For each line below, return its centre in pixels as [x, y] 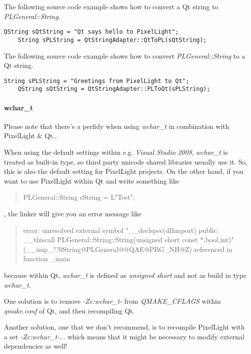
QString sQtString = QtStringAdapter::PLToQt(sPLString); [114, 89]
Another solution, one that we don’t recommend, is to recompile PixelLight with [124, 327]
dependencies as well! [36, 346]
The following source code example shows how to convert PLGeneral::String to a [125, 55]
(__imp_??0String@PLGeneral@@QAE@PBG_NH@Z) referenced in [128, 249]
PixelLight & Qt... [31, 135]
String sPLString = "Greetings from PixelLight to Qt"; [97, 81]
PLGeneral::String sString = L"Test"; [79, 197]
